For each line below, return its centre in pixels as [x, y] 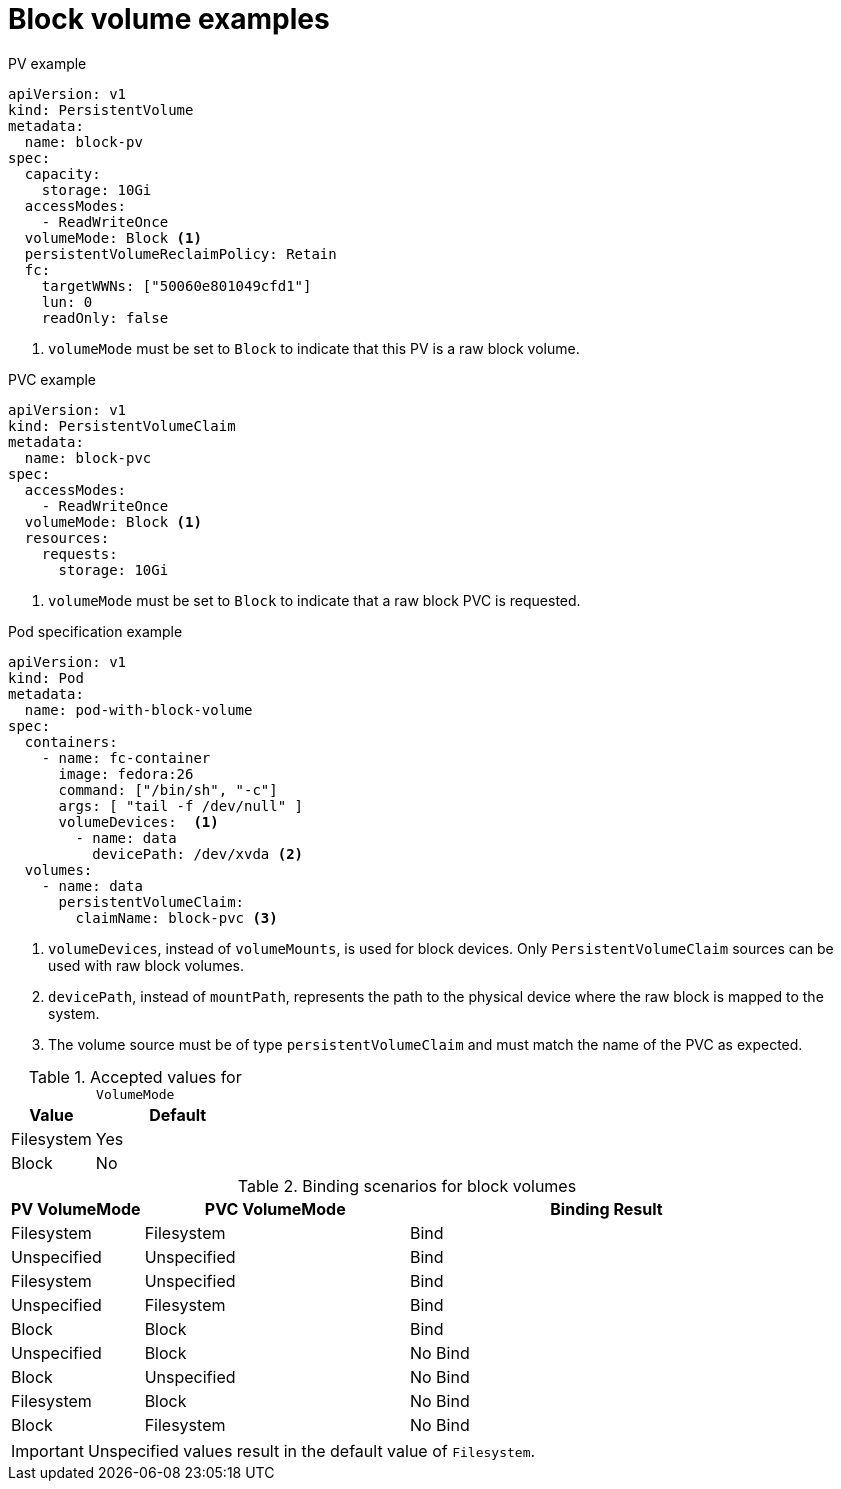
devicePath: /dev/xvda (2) [198, 853]
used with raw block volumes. [146, 965]
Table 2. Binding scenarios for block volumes [407, 1185]
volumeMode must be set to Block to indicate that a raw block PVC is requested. [314, 600]
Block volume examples [169, 19]
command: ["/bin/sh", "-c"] [168, 789]
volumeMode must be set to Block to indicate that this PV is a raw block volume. [314, 348]
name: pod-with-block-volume [138, 709]
